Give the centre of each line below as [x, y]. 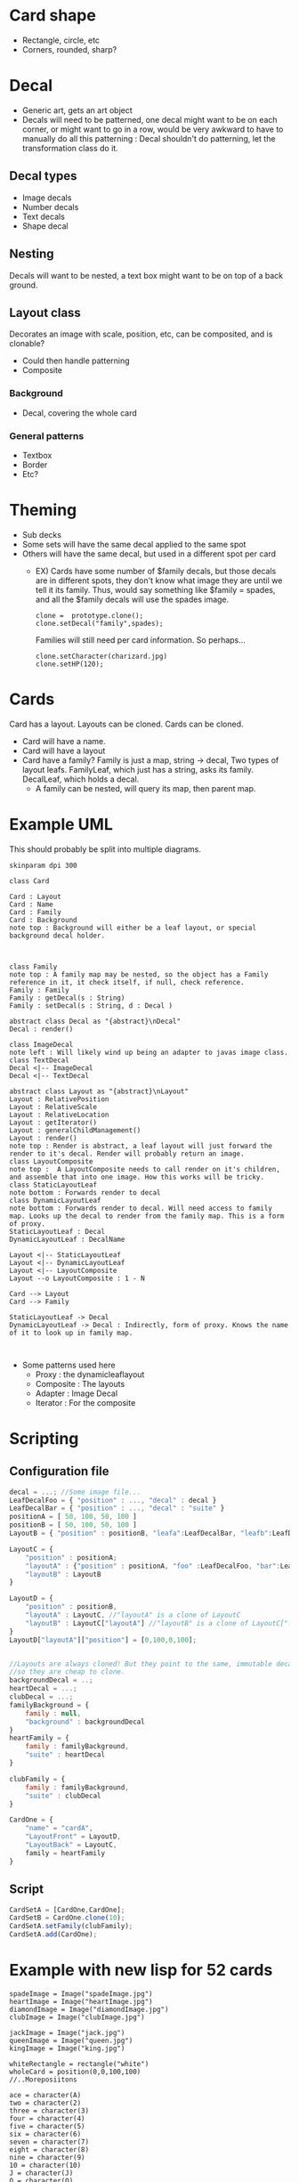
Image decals [47, 198]
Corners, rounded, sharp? [69, 49]
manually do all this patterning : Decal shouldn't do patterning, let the [149, 138]
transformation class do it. [70, 148]
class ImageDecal [41, 1044]
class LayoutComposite [51, 1161]
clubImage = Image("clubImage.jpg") [77, 2017]
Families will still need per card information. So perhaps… [141, 640]
